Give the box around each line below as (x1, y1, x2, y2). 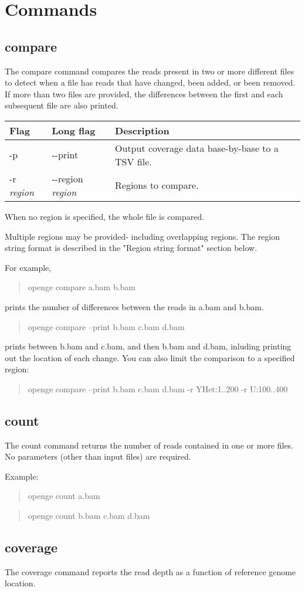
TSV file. (115, 154, 152, 168)
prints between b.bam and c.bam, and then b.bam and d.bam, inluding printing (5, 340, 292, 352)
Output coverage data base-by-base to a (115, 141, 279, 155)
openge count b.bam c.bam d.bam (28, 510, 150, 522)
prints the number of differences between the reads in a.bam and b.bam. (5, 300, 264, 313)
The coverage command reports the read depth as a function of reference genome (5, 565, 296, 578)
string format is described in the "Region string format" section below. (5, 242, 257, 254)
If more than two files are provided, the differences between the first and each (5, 87, 283, 100)
